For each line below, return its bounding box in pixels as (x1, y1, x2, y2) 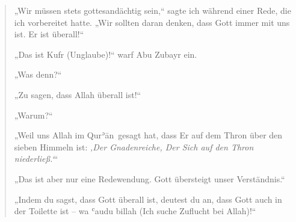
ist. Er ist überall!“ (14, 28, 84, 40)
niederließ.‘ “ (14, 152, 58, 165)
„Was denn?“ (14, 68, 62, 81)
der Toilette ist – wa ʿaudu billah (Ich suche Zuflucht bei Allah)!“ (14, 205, 256, 217)
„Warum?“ (14, 108, 53, 121)
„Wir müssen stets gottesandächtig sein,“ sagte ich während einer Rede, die (14, 4, 291, 16)
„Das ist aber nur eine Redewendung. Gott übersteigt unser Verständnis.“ (14, 172, 285, 185)
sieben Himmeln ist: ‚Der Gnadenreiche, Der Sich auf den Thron (14, 140, 254, 153)
